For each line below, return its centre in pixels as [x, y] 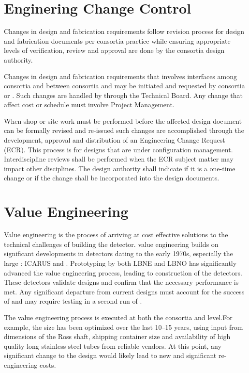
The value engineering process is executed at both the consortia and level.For [118, 317]
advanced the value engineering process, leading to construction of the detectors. [123, 272]
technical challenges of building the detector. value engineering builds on [111, 244]
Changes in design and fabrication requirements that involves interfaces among [120, 76]
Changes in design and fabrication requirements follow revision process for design [124, 31]
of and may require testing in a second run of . [73, 301]
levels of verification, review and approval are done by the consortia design [114, 50]
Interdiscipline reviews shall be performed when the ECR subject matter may [119, 159]
